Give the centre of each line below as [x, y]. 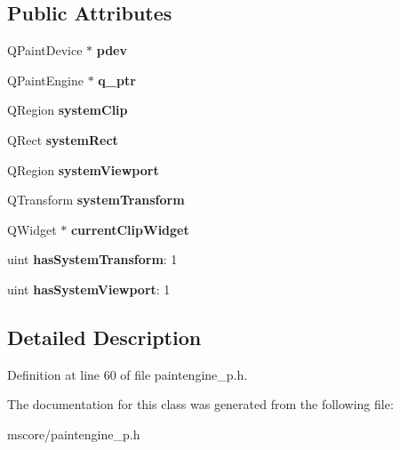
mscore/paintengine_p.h [74, 434]
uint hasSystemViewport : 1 [89, 289]
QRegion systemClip [68, 110]
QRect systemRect [63, 139]
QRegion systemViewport [83, 169]
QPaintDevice [45, 50]
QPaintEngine [45, 80]
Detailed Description [104, 337]
